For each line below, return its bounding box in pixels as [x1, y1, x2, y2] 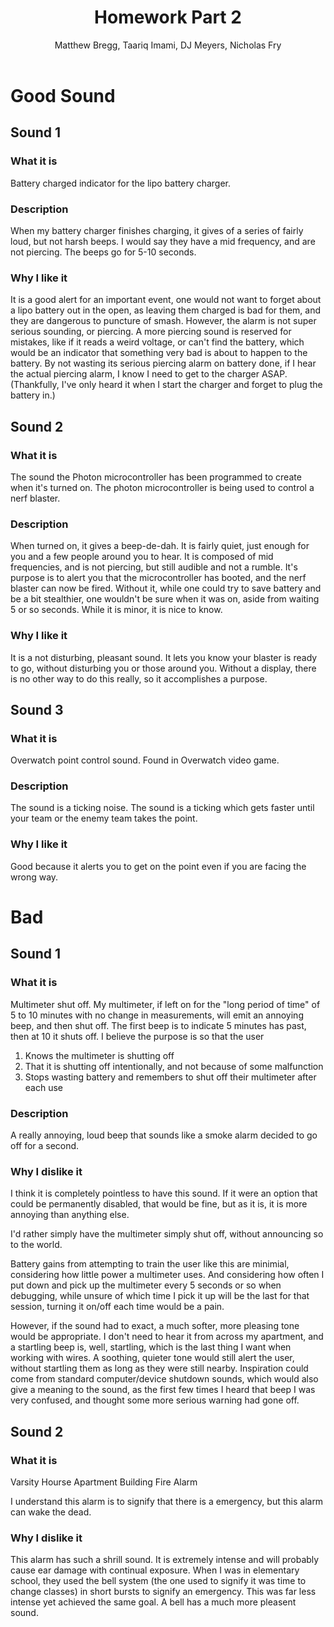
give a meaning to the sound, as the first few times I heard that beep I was [10, 1384, 316, 1396]
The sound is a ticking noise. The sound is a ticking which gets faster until [10, 802, 315, 814]
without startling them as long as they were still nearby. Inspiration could [10, 1362, 309, 1375]
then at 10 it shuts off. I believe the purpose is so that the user [10, 1030, 265, 1042]
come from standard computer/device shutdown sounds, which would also [10, 1373, 319, 1385]
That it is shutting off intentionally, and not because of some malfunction [24, 1060, 324, 1072]
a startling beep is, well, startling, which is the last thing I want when [10, 1341, 292, 1353]
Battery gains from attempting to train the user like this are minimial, [10, 1258, 290, 1270]
